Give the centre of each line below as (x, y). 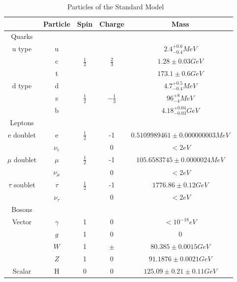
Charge (112, 23)
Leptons (22, 122)
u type (22, 49)
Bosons (22, 209)
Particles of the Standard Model (116, 6)
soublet (25, 185)
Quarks (22, 36)
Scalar (22, 270)
